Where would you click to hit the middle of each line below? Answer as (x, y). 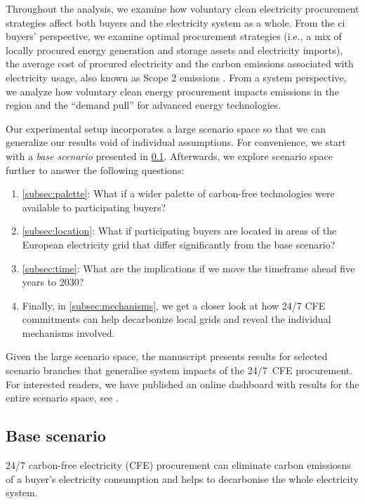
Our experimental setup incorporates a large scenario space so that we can (166, 128)
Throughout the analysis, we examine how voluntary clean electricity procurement (182, 8)
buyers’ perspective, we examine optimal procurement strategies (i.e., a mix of (174, 36)
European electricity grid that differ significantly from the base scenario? (179, 244)
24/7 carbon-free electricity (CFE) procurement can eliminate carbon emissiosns (178, 465)
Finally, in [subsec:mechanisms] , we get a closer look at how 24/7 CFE (174, 305)
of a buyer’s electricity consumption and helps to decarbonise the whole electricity (182, 478)
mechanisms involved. (68, 332)
